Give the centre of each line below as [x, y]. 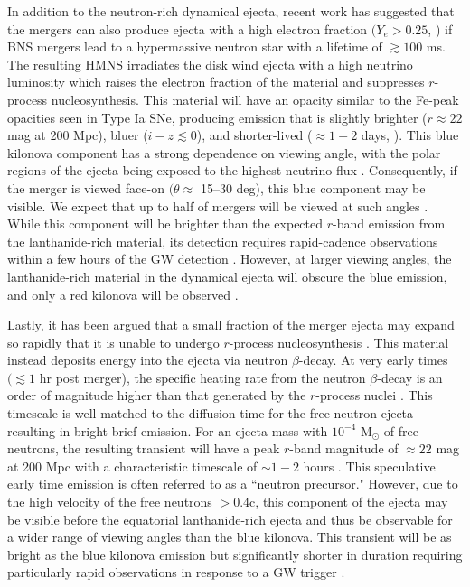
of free [401, 430]
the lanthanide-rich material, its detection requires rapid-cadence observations [223, 241]
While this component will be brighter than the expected [165, 224]
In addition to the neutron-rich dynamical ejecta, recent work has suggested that [231, 11]
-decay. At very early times [373, 360]
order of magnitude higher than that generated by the [157, 395]
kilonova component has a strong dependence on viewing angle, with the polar [224, 152]
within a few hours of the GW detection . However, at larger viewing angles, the [230, 259]
